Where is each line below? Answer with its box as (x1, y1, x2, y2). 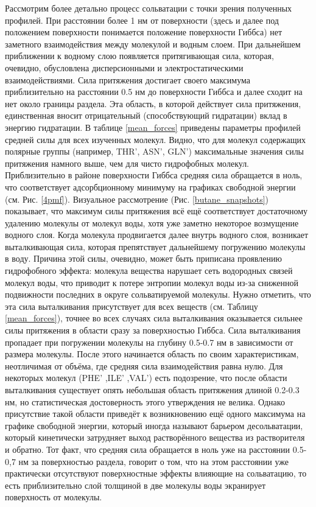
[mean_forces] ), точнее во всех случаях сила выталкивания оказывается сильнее (5, 312, 303, 324)
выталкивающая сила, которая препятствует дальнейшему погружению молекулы (5, 240, 306, 253)
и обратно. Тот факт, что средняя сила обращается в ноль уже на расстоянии (5, 442, 290, 455)
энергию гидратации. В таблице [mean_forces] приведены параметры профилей (5, 121, 301, 133)
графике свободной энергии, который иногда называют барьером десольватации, (5, 419, 303, 432)
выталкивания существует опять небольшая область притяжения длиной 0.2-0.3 (5, 383, 300, 396)
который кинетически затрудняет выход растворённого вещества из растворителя (5, 431, 305, 444)
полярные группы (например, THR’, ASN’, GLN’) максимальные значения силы (5, 145, 304, 158)
